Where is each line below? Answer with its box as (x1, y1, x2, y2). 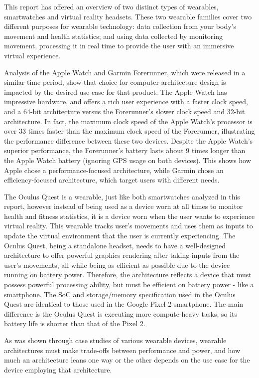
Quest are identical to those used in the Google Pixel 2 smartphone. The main (4, 299, 244, 309)
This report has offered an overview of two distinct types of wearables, (4, 1, 219, 11)
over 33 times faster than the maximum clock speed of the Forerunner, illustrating (4, 126, 255, 136)
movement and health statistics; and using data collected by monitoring (4, 30, 223, 41)
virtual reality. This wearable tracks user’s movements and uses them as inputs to (4, 220, 253, 231)
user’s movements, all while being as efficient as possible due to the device (4, 259, 230, 270)
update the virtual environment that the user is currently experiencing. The (4, 230, 236, 241)
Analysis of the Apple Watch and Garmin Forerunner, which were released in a (4, 67, 246, 77)
